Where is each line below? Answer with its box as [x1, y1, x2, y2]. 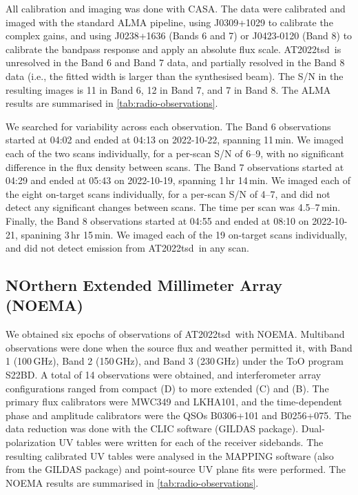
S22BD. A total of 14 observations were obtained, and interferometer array [6, 367, 322, 382]
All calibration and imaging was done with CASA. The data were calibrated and [6, 1, 346, 15]
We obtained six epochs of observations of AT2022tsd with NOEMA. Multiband [6, 327, 345, 341]
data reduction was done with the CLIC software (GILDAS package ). [6, 421, 299, 436]
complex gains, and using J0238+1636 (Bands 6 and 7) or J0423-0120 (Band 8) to [6, 28, 352, 43]
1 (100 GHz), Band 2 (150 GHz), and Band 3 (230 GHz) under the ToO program [6, 354, 344, 368]
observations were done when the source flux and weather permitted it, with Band [6, 340, 352, 354]
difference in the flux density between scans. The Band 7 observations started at [6, 159, 344, 174]
